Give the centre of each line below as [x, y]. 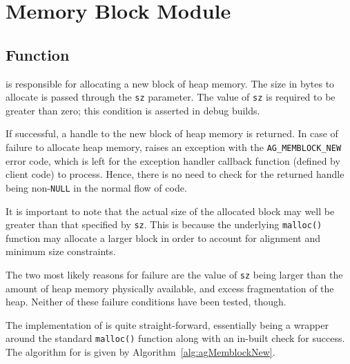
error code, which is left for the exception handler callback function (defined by [173, 160]
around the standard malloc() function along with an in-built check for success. [175, 338]
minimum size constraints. [61, 251]
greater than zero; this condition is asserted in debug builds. [133, 110]
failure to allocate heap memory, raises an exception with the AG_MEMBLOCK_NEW [174, 147]
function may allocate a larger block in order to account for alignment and [163, 237]
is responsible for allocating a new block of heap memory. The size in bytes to [170, 83]
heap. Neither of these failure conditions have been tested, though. [146, 302]
